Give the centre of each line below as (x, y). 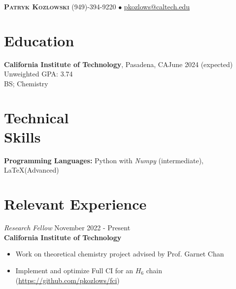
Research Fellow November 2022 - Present (67, 228)
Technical (36, 117)
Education (39, 40)
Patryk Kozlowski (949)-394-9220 (60, 6)
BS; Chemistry (26, 83)
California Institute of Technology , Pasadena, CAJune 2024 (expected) (118, 64)
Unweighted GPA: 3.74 (38, 74)
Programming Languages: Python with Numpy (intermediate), (104, 160)
